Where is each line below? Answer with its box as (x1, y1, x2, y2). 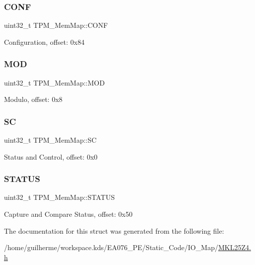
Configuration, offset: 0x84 (4, 36, 85, 47)
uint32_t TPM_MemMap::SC (4, 135, 97, 145)
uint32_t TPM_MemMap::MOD (4, 77, 105, 88)
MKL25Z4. (218, 242, 251, 253)
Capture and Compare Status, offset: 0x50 (4, 209, 133, 219)
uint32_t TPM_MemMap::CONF (4, 20, 108, 30)
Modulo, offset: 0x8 (4, 94, 63, 104)
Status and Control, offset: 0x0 (4, 151, 98, 162)
